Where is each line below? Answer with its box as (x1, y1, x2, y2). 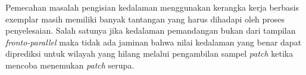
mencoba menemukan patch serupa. (5, 58, 135, 71)
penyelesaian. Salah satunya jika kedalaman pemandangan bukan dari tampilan (5, 24, 296, 37)
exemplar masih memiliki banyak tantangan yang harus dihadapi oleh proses (5, 12, 285, 25)
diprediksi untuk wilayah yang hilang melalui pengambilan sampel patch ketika (5, 47, 293, 60)
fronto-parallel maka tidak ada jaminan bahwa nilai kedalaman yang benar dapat (5, 35, 302, 48)
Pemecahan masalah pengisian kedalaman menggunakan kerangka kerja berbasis (5, 1, 299, 13)
